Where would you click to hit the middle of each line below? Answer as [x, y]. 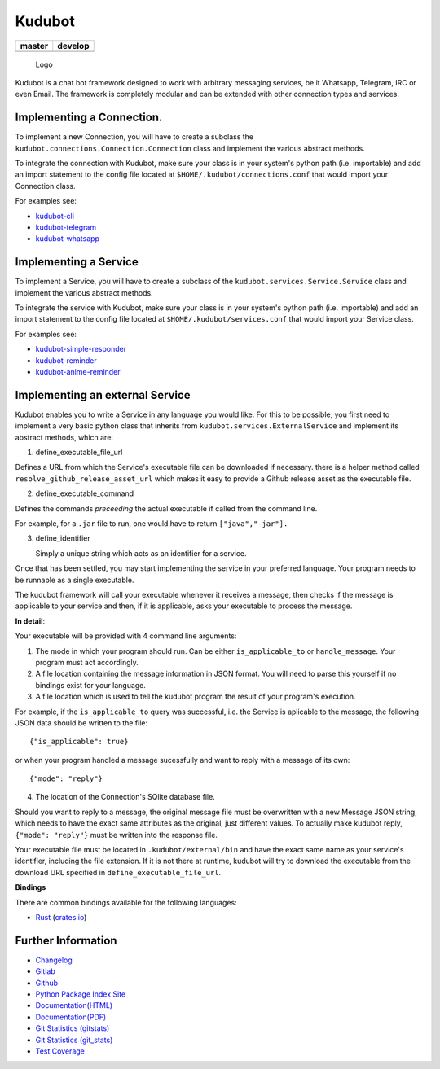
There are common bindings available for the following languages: [126, 902]
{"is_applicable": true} [79, 742]
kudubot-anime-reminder [78, 372]
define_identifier [63, 538]
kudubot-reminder [66, 360]
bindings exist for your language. [91, 685]
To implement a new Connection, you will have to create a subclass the [134, 137]
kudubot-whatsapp [67, 239]
